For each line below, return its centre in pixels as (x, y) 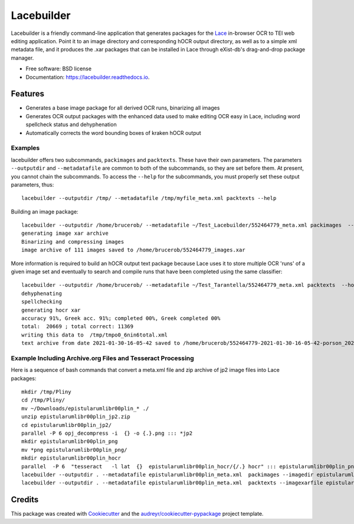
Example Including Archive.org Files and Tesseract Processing (102, 358)
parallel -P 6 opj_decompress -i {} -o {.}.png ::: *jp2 (107, 434)
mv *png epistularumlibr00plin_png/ (74, 450)
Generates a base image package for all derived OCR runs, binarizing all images (123, 108)
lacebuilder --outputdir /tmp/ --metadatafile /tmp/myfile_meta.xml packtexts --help (149, 198)
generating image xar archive (65, 233)
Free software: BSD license (58, 69)
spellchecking (42, 302)
